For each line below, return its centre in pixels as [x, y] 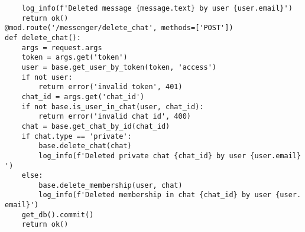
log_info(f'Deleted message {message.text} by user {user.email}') [157, 8]
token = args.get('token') [74, 58]
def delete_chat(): [43, 37]
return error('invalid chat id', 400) [115, 117]
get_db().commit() [58, 215]
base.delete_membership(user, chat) [111, 185]
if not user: [47, 77]
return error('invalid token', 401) [111, 87]
